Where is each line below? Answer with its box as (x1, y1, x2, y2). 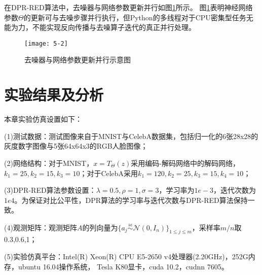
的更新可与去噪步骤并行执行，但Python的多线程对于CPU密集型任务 (23, 12, 246, 22)
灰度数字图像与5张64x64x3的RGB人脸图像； (4, 141, 148, 151)
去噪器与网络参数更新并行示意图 (24, 54, 131, 65)
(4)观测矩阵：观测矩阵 (4, 222, 77, 232)
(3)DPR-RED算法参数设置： (4, 185, 96, 195)
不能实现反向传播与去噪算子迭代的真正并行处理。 (32, 22, 196, 32)
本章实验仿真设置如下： (4, 114, 82, 124)
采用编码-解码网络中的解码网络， (131, 157, 240, 168)
